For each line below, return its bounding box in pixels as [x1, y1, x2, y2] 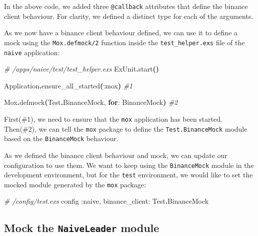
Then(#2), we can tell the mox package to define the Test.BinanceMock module [4, 123, 248, 134]
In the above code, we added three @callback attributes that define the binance [4, 1, 248, 11]
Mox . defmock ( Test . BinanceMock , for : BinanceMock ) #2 [4, 97, 178, 107]
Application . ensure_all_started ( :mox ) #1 [4, 80, 133, 90]
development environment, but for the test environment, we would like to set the [4, 169, 253, 180]
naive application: [4, 47, 60, 57]
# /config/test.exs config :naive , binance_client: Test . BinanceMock [4, 196, 209, 206]
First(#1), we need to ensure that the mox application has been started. [4, 113, 223, 124]
